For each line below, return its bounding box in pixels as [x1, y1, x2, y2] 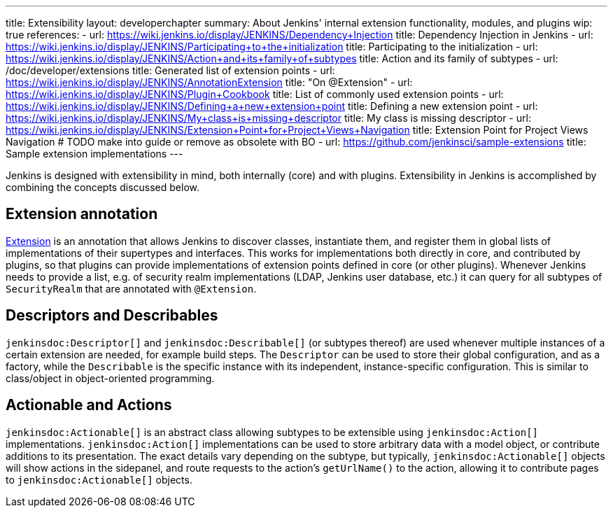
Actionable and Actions [6, 396, 172, 414]
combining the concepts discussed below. [6, 181, 200, 193]
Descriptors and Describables [6, 307, 218, 325]
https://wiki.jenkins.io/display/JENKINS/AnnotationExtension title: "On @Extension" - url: [6, 76, 413, 88]
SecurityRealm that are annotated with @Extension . [6, 282, 257, 295]
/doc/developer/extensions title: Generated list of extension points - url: [6, 64, 335, 76]
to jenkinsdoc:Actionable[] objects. [6, 473, 192, 486]
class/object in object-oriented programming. [6, 372, 215, 384]
